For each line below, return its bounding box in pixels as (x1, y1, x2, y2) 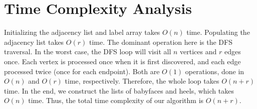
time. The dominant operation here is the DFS (89, 36, 232, 47)
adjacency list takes (4, 36, 64, 47)
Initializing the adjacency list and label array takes (4, 27, 160, 37)
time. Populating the (186, 27, 250, 37)
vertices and (180, 46, 217, 57)
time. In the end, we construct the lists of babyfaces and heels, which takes (4, 85, 234, 96)
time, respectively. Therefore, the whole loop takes (65, 76, 219, 86)
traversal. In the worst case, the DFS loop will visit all (4, 46, 171, 57)
